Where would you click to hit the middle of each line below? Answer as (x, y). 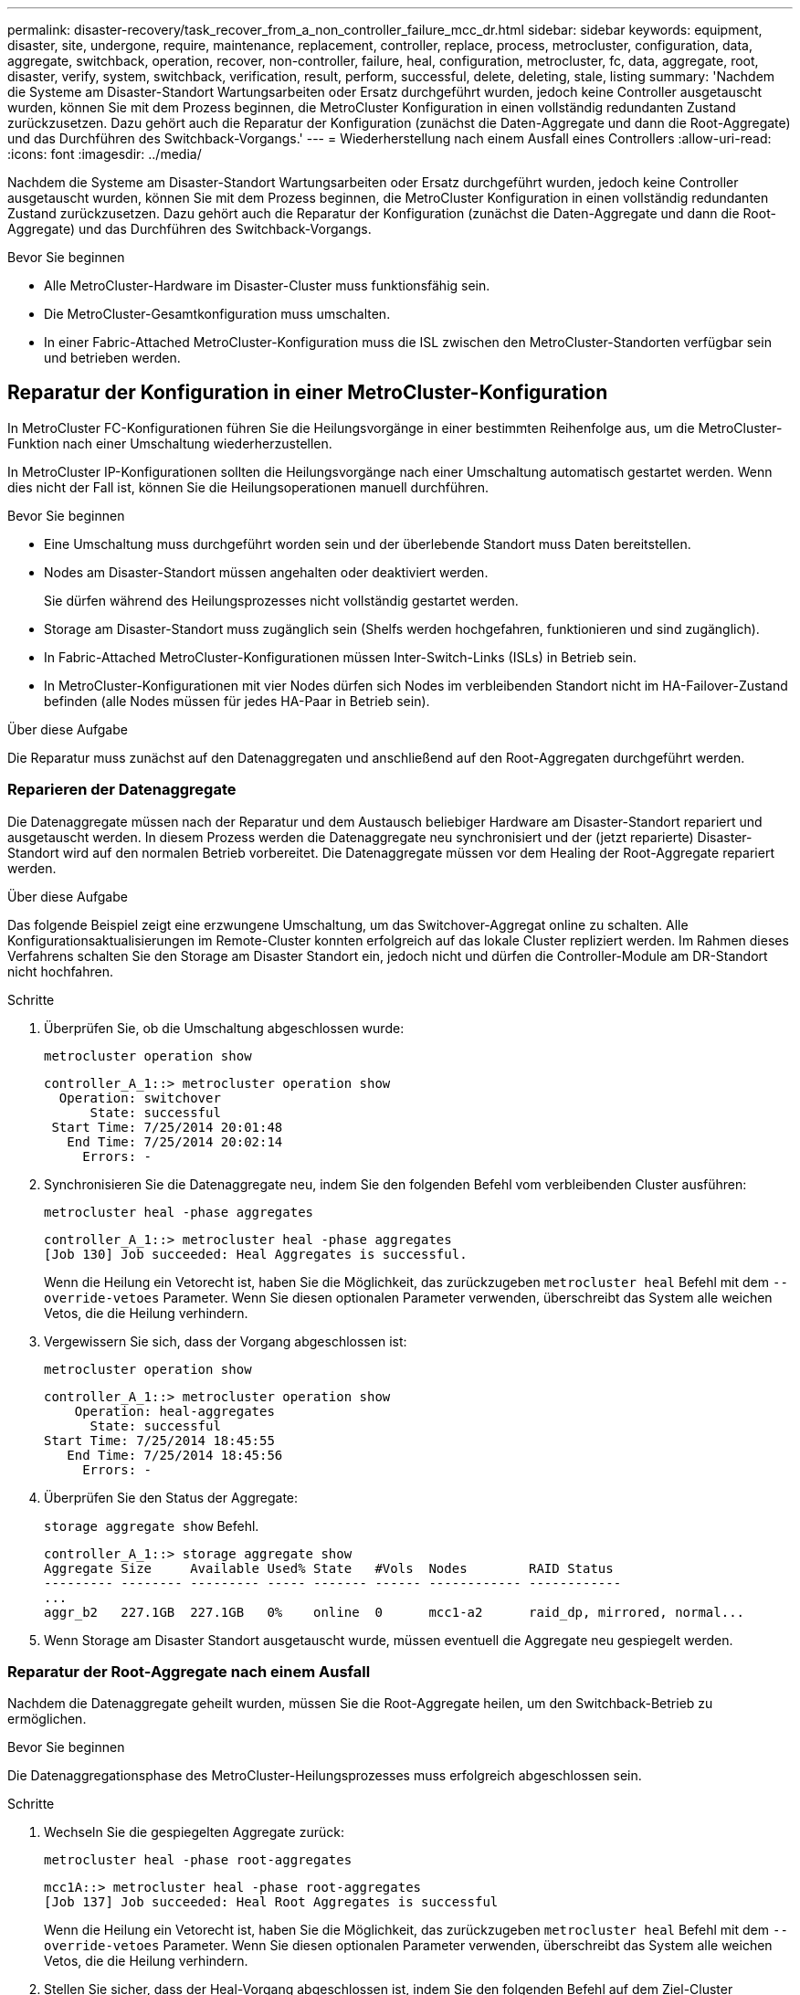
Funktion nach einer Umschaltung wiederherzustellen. (170, 443)
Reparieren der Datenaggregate (122, 790)
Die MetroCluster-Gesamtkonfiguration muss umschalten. (217, 314)
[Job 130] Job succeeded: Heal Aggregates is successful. (256, 1254)
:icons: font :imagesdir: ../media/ (105, 154)
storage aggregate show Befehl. (152, 1525)
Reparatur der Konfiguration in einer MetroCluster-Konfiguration (308, 393)
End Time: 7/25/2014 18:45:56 (175, 1455)
